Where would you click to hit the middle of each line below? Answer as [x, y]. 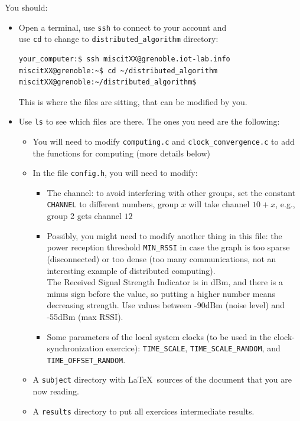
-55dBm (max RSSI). [85, 316]
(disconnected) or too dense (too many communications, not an [162, 258]
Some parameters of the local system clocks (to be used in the [159, 336]
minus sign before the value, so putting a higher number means [161, 293]
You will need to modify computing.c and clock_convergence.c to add [164, 141]
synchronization [75, 348]
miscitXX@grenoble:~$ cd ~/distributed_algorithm [118, 71]
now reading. [56, 391]
